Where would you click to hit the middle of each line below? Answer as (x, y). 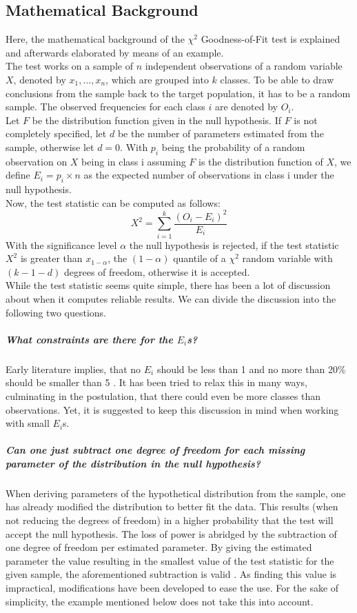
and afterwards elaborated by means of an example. (115, 52)
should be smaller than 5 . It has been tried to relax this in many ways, (157, 382)
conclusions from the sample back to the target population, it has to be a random (178, 93)
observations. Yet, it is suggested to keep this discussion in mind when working (172, 409)
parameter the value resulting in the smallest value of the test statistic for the (170, 560)
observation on (37, 161)
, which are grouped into (157, 79)
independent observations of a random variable (244, 66)
